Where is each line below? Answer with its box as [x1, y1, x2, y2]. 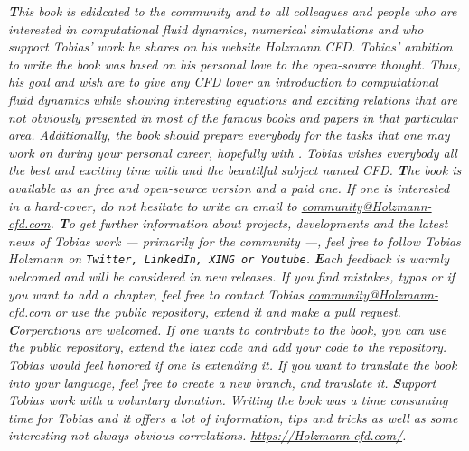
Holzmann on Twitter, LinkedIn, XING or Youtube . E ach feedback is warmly [8, 249, 449, 268]
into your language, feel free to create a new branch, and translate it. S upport [8, 373, 436, 391]
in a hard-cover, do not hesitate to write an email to [8, 196, 297, 215]
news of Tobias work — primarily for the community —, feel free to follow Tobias [8, 231, 461, 250]
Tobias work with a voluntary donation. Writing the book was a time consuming [8, 391, 448, 410]
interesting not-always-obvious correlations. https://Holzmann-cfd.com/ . [8, 426, 407, 445]
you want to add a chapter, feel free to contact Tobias [8, 284, 305, 303]
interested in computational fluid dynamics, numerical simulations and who [8, 19, 424, 38]
